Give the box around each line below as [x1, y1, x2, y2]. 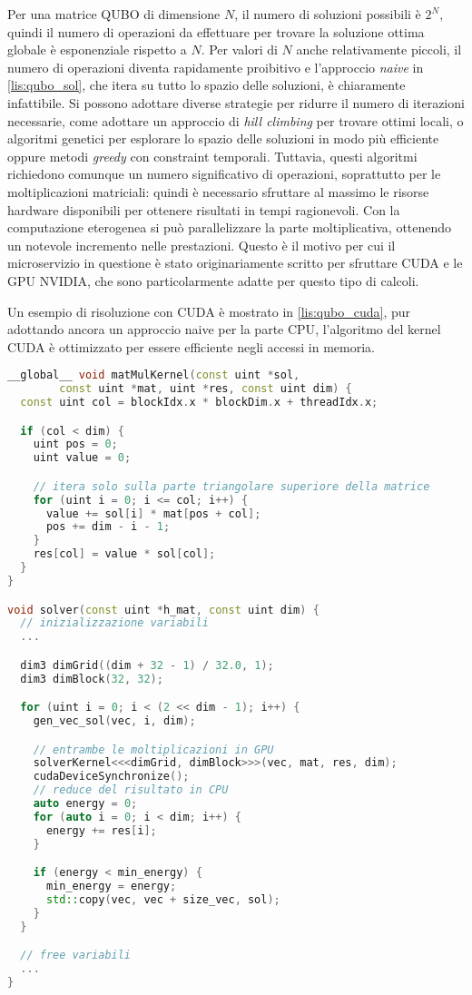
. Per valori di [201, 40, 278, 59]
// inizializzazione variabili [20, 616, 209, 630]
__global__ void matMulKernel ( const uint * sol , [7, 369, 300, 382]
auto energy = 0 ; [33, 797, 138, 811]
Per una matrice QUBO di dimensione [7, 5, 221, 23]
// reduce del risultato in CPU [33, 783, 229, 797]
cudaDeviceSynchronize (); [33, 770, 190, 783]
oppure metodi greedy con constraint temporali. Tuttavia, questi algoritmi [7, 146, 418, 165]
